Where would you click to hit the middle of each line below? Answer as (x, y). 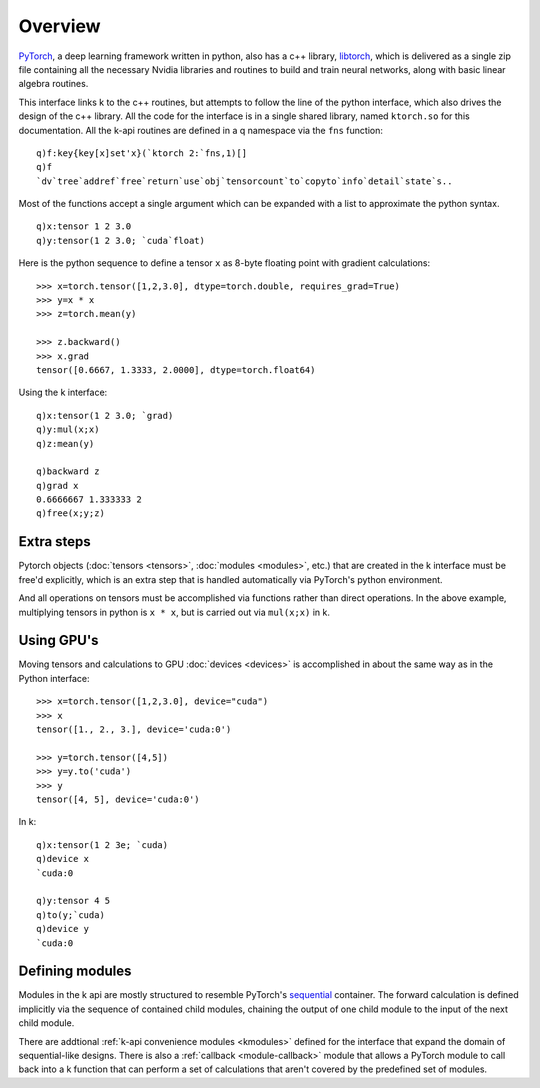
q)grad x (57, 485)
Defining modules (75, 971)
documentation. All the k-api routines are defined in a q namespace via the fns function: (201, 130)
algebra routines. (53, 84)
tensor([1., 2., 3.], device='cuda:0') (134, 729)
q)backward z (68, 471)
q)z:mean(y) (65, 443)
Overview (59, 26)
